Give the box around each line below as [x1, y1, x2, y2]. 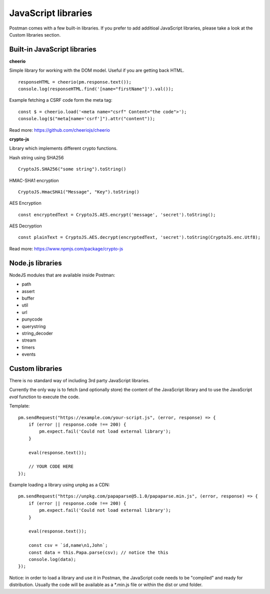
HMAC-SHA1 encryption [9, 177, 59, 183]
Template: [9, 403, 30, 409]
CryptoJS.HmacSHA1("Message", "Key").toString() [18, 189, 139, 195]
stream [21, 337, 36, 343]
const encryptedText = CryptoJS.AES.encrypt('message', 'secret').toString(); [18, 212, 216, 217]
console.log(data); [28, 556, 76, 562]
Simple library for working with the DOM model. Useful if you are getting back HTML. [9, 68, 184, 74]
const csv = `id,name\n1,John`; [28, 542, 108, 548]
